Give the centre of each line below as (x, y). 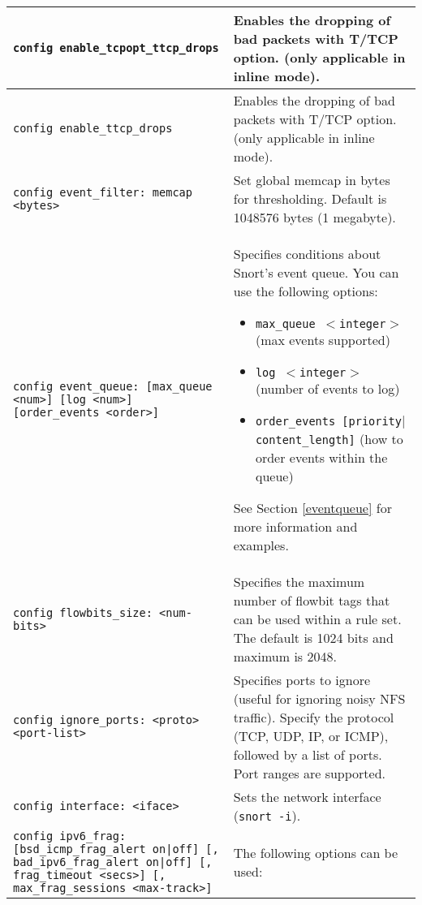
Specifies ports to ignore (302, 680)
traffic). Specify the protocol (314, 717)
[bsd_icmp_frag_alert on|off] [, (116, 849)
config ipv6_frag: (70, 836)
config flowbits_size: (83, 612)
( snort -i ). (267, 815)
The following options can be (316, 853)
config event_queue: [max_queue (113, 386)
